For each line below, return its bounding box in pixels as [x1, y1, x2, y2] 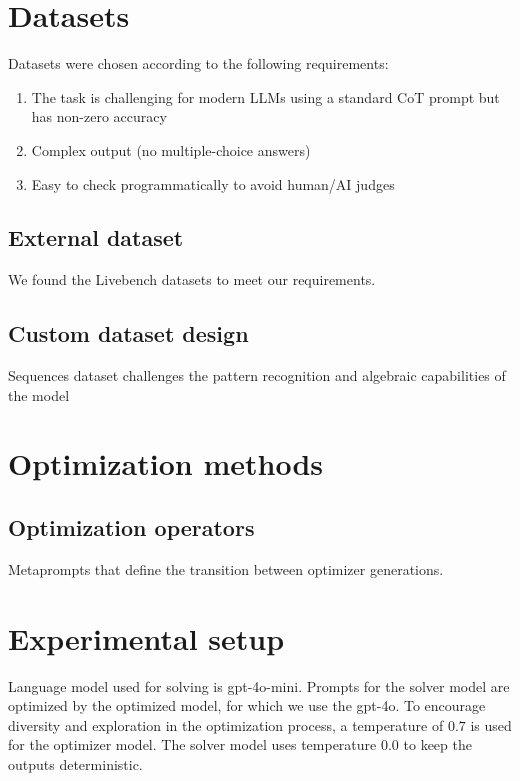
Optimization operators [8, 512, 255, 543]
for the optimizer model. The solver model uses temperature [8, 734, 377, 755]
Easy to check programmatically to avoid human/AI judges [31, 173, 395, 194]
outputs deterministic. [8, 753, 143, 774]
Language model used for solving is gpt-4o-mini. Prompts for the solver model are [8, 675, 510, 696]
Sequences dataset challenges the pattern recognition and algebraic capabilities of [8, 365, 506, 386]
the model [8, 384, 70, 405]
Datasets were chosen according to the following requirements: [8, 53, 389, 74]
